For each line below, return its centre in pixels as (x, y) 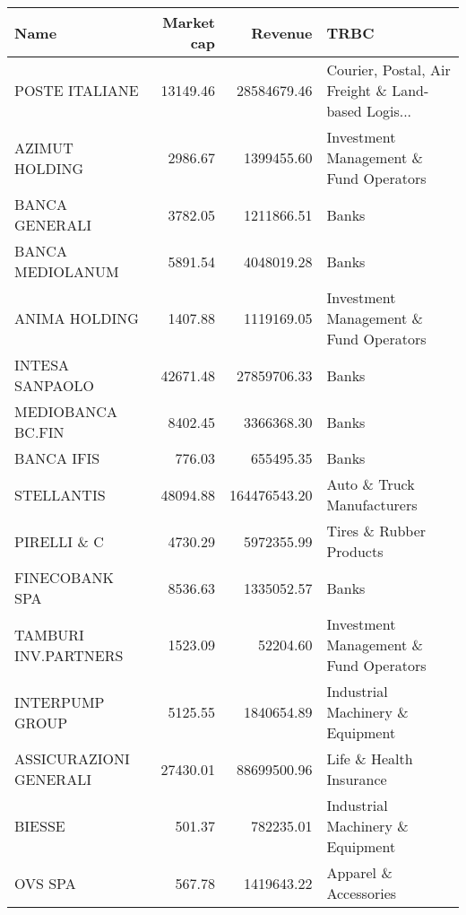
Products (355, 551)
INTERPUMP (60, 701)
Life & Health (370, 758)
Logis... (389, 111)
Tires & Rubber (376, 531)
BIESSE (40, 826)
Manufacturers (372, 505)
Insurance (357, 779)
